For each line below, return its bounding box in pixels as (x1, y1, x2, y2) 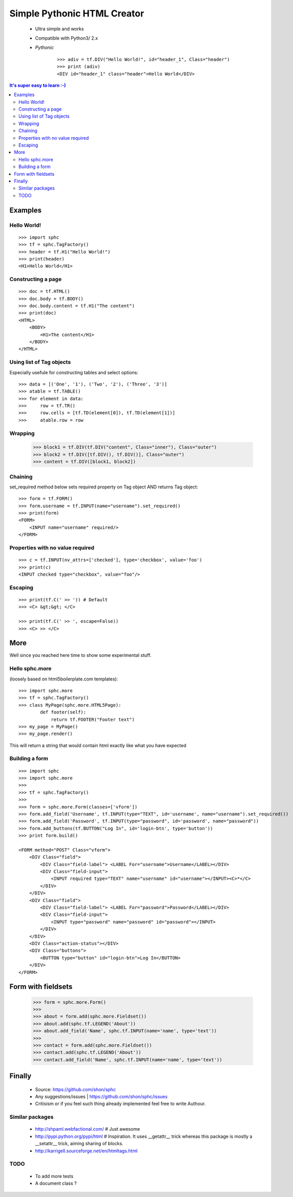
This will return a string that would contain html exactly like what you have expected (9, 742, 186, 748)
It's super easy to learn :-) (9, 82, 66, 88)
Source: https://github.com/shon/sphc (35, 1086, 116, 1092)
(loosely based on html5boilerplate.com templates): (9, 676, 118, 682)
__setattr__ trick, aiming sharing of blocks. (35, 1140, 123, 1147)
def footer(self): (40, 709, 87, 715)
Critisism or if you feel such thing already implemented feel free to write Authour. (35, 1100, 206, 1107)
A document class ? (35, 1180, 77, 1186)
